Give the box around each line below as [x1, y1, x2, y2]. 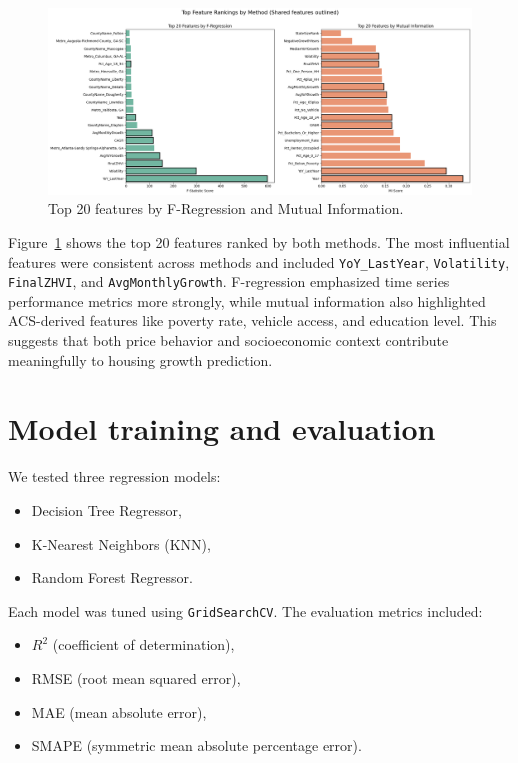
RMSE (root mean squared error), [31, 667, 241, 688]
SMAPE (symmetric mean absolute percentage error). [31, 735, 362, 756]
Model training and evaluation [8, 408, 436, 449]
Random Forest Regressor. [31, 567, 193, 588]
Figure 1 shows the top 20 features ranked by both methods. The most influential [8, 231, 510, 252]
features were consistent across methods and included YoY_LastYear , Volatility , [8, 251, 510, 272]
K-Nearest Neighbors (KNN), [31, 533, 211, 554]
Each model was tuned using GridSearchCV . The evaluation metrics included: [8, 600, 483, 621]
